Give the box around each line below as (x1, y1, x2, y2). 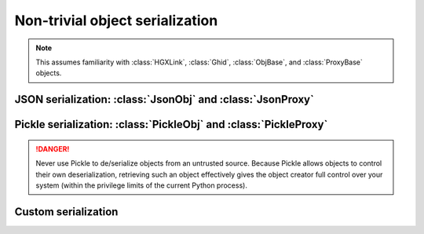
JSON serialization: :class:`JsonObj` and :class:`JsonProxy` (14, 93, 314, 106)
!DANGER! (35, 144, 70, 153)
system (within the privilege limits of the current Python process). (35, 181, 247, 190)
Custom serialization (14, 205, 119, 218)
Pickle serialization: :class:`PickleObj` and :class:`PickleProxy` (14, 118, 328, 131)
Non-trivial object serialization (14, 12, 218, 29)
